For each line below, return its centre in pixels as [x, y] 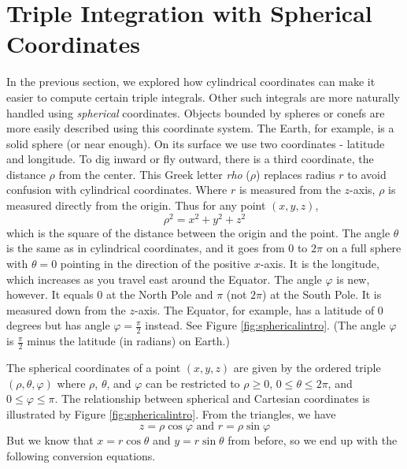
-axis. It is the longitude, [320, 263]
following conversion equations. [81, 455]
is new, [353, 279]
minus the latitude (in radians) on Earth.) [128, 341]
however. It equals [50, 294]
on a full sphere [364, 248]
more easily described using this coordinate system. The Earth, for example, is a [200, 128]
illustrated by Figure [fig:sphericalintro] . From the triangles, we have [171, 413]
